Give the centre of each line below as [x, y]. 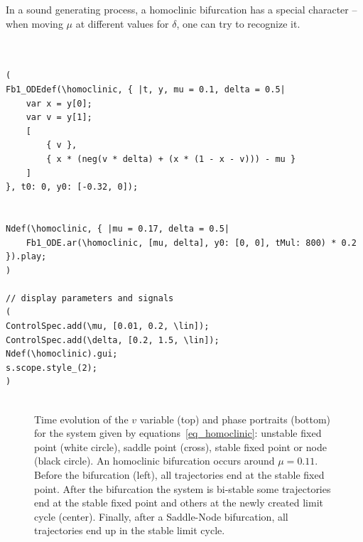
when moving [34, 23]
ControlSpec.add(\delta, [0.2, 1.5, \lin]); [113, 340]
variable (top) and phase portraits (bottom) [235, 419]
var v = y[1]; [59, 118]
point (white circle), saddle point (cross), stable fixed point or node [180, 446]
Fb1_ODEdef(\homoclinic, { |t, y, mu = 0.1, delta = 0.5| [146, 89]
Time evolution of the [81, 419]
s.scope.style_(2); [52, 368]
